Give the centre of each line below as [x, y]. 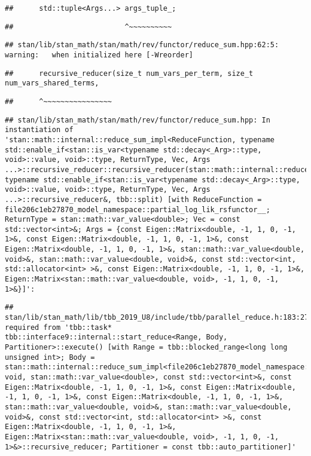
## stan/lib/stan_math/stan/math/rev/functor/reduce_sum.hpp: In [138, 120]
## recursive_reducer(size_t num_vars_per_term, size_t [129, 73]
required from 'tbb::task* [58, 327]
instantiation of [39, 130]
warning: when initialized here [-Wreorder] [99, 55]
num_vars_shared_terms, [52, 83]
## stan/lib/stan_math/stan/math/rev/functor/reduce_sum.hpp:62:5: [142, 45]
